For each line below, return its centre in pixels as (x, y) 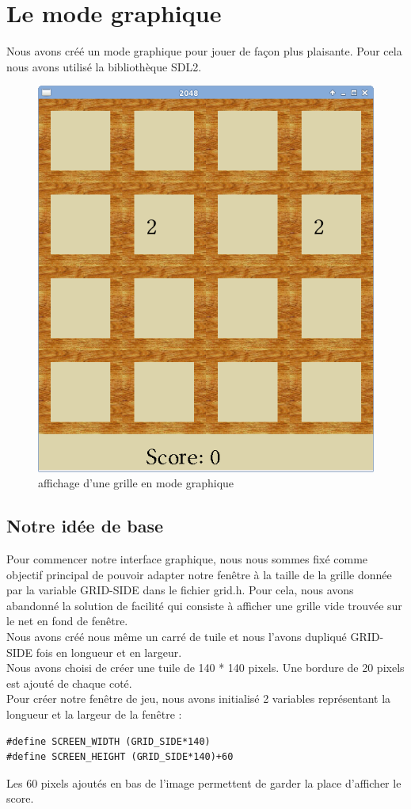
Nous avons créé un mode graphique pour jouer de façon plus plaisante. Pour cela (204, 51)
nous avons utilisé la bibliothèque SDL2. (104, 66)
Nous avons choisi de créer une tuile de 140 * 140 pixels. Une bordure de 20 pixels (205, 668)
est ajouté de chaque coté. (69, 683)
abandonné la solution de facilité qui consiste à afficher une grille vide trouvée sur (204, 605)
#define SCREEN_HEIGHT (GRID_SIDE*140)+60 (120, 757)
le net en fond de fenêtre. (67, 621)
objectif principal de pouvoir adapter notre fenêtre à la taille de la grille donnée (199, 574)
